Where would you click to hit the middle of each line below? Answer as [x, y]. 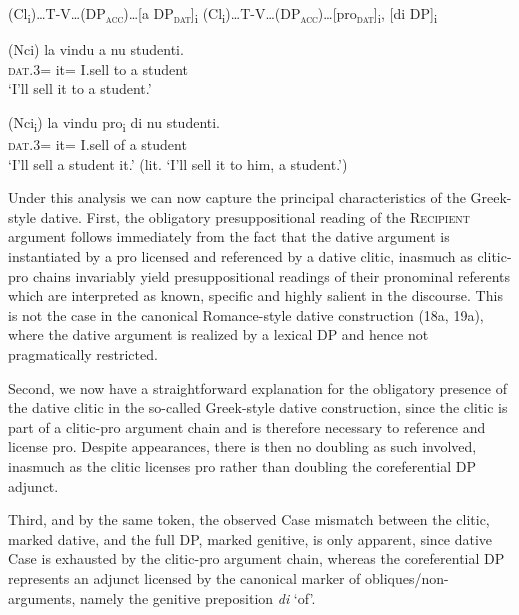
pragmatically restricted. [83, 353]
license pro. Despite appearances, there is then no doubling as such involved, [242, 446]
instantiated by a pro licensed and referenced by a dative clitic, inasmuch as [240, 256]
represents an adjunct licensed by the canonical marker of [184, 577]
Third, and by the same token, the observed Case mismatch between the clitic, [249, 519]
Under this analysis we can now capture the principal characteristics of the [237, 197]
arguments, [42, 597]
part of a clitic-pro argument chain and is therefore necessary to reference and [247, 426]
